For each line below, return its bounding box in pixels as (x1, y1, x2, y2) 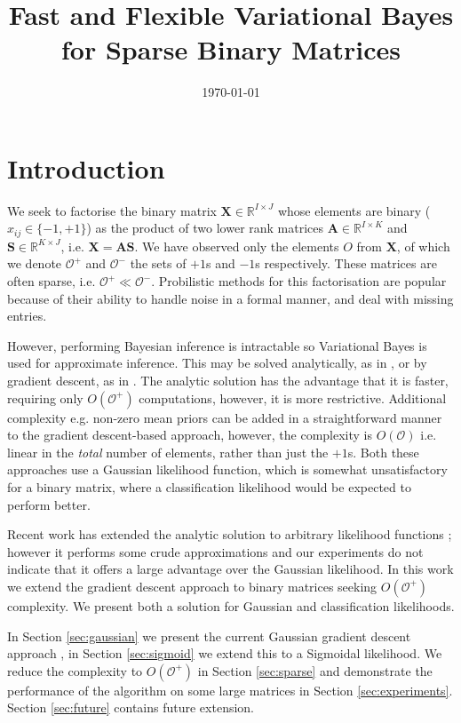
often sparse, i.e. (7, 272, 96, 290)
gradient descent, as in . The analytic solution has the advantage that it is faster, (7, 371, 449, 390)
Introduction (7, 149, 165, 186)
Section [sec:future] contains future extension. (7, 698, 255, 717)
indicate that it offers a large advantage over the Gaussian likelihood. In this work (7, 560, 454, 578)
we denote (7, 254, 62, 273)
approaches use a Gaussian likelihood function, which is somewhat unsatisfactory (7, 460, 448, 479)
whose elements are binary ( (277, 201, 431, 219)
